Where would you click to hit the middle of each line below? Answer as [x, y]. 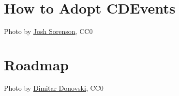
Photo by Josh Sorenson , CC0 [48, 31]
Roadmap [37, 64]
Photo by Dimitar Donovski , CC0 [54, 88]
